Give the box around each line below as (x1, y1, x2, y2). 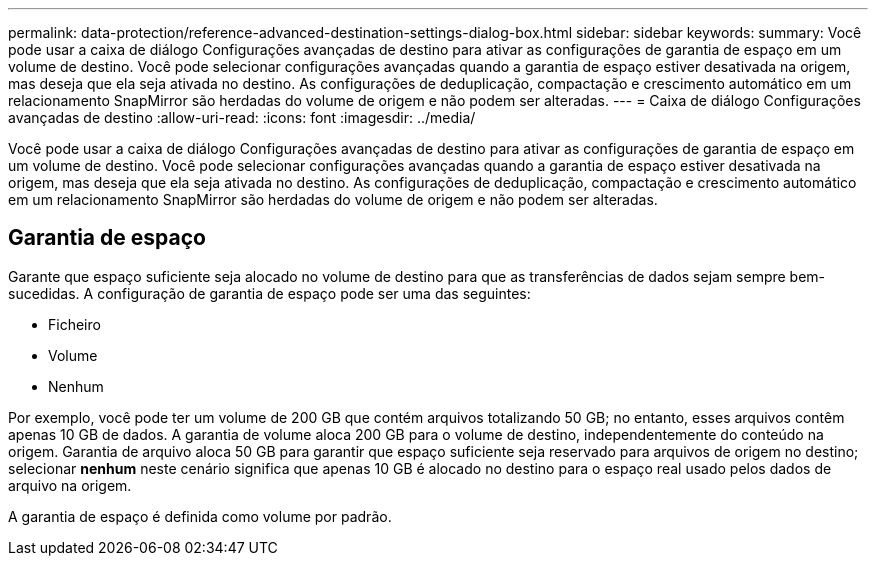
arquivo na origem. (8, 476, 132, 494)
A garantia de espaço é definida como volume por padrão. (8, 507, 392, 525)
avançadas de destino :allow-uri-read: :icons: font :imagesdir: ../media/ (8, 109, 476, 126)
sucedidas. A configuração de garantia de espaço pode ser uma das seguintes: (8, 284, 531, 302)
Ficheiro (48, 315, 101, 333)
